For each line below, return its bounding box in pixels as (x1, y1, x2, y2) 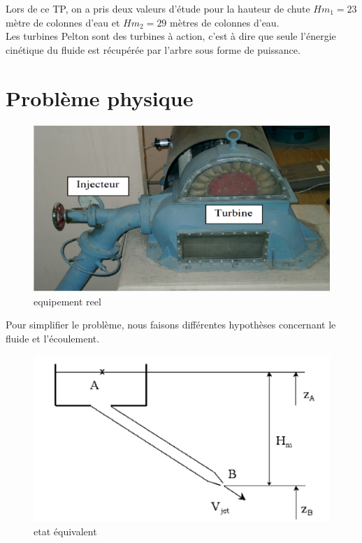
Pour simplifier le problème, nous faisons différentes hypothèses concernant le (6, 317, 336, 332)
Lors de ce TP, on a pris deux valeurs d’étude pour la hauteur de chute (6, 1, 310, 15)
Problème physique (6, 83, 194, 112)
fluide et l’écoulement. (6, 331, 100, 345)
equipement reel (34, 294, 101, 308)
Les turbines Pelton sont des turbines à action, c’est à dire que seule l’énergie (6, 29, 336, 43)
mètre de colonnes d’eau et (6, 15, 120, 29)
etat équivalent (34, 524, 97, 539)
